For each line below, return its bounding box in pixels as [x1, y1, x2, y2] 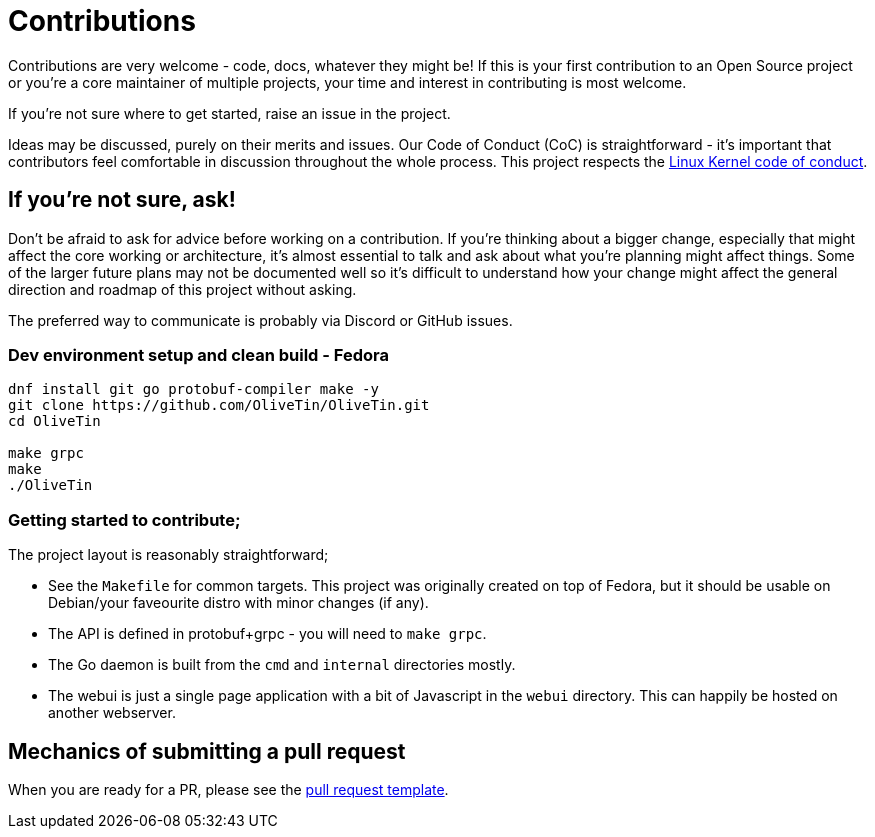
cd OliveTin [8, 413, 101, 430]
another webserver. [48, 704, 176, 722]
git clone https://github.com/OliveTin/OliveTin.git [8, 397, 430, 414]
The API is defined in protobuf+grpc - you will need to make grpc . [48, 625, 487, 643]
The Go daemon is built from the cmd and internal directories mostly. [48, 656, 516, 674]
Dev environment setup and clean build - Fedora [8, 344, 389, 365]
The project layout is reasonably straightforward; [8, 546, 329, 564]
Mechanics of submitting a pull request [8, 738, 406, 764]
